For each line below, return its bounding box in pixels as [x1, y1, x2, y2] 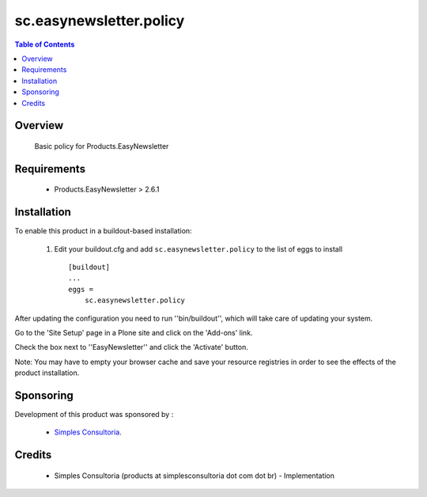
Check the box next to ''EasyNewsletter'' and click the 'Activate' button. [14, 343, 248, 352]
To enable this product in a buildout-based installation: [14, 226, 193, 236]
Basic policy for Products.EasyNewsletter [34, 141, 169, 150]
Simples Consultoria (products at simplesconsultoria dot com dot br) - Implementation [54, 471, 335, 480]
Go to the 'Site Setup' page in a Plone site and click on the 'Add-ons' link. [14, 328, 253, 337]
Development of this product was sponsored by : [14, 410, 174, 419]
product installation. [14, 368, 80, 377]
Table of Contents [14, 40, 75, 49]
